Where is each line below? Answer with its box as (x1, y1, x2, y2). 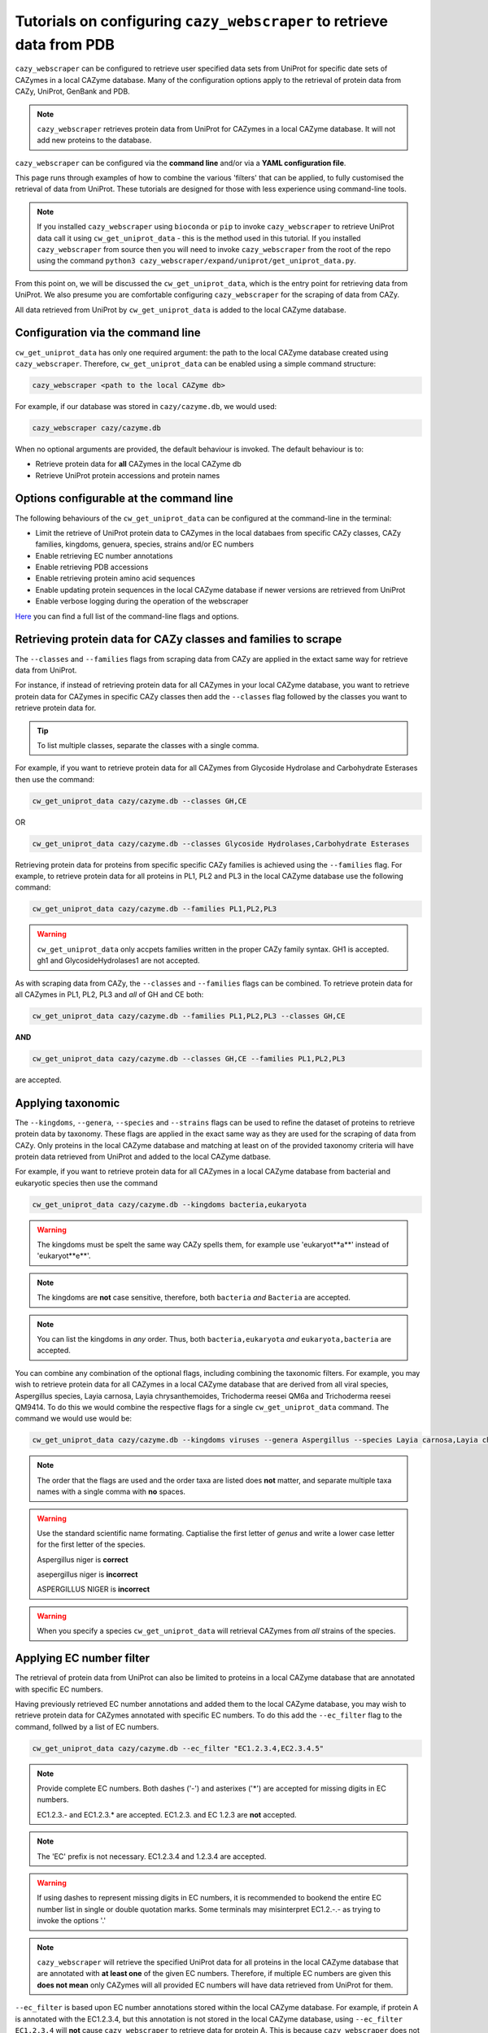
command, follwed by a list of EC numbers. (15, 1722, 159, 1731)
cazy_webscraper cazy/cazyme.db (32, 423, 162, 433)
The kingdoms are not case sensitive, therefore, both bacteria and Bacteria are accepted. (37, 1293, 351, 1303)
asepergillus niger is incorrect (37, 1569, 138, 1579)
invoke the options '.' (37, 1916, 106, 1926)
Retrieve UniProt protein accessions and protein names (35, 470, 220, 480)
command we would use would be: (15, 1413, 132, 1423)
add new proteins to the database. (37, 135, 152, 146)
